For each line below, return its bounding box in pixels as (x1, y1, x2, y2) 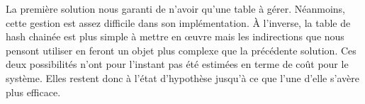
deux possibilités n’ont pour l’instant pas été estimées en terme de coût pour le (6, 57, 349, 71)
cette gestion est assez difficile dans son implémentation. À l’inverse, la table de (6, 15, 351, 30)
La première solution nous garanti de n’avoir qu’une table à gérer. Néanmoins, (6, 1, 346, 16)
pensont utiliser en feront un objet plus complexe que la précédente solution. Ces (6, 42, 356, 57)
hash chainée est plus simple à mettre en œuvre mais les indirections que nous (6, 29, 344, 44)
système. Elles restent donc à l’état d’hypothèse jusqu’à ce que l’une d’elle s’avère (6, 70, 359, 85)
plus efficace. (6, 84, 61, 99)
